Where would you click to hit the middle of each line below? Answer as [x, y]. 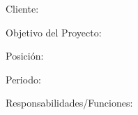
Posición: [25, 56]
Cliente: [22, 8]
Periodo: [23, 79]
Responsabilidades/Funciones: [69, 103]
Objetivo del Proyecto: [54, 32]
